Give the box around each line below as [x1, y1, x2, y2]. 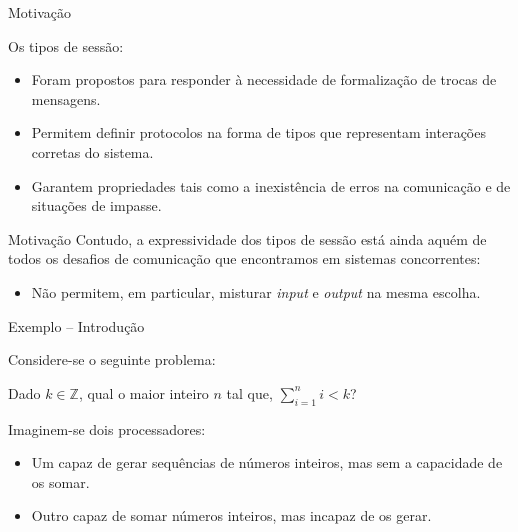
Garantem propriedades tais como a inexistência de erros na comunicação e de [31, 175, 511, 196]
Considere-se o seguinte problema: [8, 349, 216, 370]
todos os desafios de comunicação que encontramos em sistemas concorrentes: [8, 248, 481, 269]
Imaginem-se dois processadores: [8, 418, 206, 439]
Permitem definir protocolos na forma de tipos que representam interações [31, 122, 486, 143]
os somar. [31, 471, 90, 492]
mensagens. [31, 88, 101, 109]
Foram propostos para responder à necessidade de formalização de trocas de [31, 69, 497, 90]
